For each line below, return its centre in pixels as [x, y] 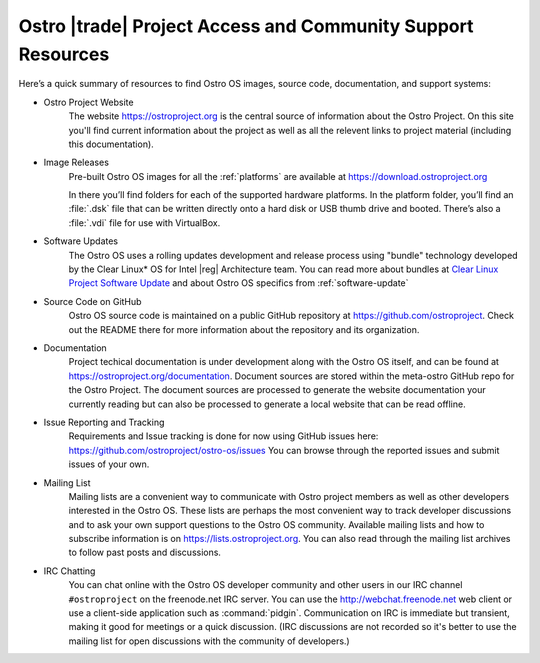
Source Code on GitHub [92, 301]
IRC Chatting [69, 571]
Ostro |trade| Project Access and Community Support [246, 26]
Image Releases [76, 162]
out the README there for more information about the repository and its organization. [244, 329]
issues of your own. [109, 464]
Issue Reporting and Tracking [104, 422]
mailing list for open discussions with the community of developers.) [209, 641]
